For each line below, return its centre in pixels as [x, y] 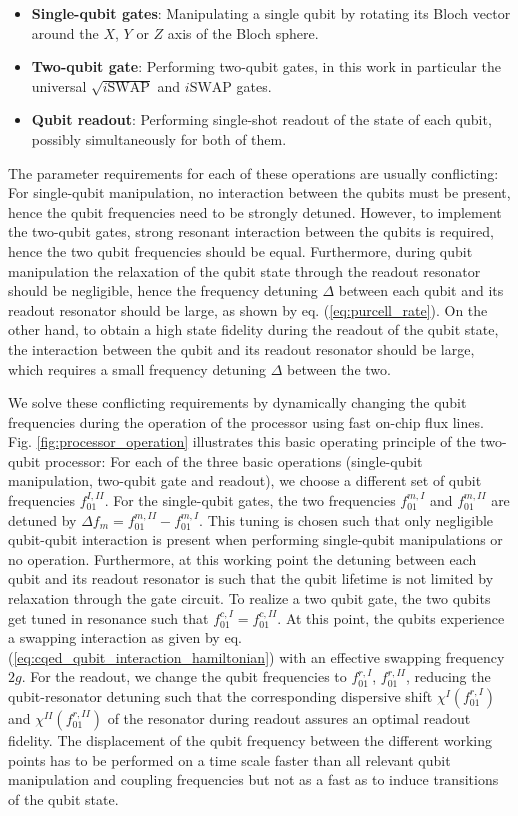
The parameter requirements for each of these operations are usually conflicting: [253, 172]
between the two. [339, 368]
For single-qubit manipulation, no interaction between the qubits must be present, [259, 192]
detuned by [42, 519]
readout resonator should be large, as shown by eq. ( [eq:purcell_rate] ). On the [248, 309]
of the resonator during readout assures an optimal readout [289, 718]
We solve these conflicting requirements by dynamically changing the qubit [237, 402]
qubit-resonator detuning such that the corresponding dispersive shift [220, 696]
